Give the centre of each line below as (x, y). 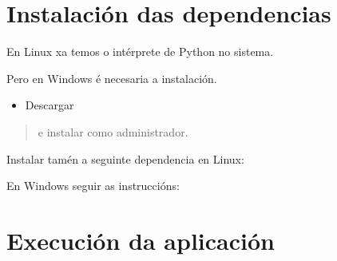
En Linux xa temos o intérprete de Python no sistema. (140, 51)
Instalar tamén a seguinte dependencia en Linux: (125, 158)
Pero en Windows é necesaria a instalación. (112, 78)
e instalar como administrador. (113, 131)
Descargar (50, 105)
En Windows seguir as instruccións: (93, 186)
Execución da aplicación (141, 240)
